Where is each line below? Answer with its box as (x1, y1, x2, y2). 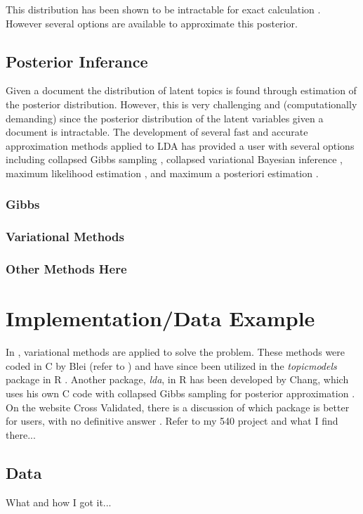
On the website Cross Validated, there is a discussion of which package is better (6, 399, 350, 414)
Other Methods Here (6, 260, 127, 278)
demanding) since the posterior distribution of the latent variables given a (6, 110, 324, 125)
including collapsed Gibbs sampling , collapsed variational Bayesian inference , (6, 152, 343, 167)
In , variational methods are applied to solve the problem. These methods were (6, 345, 345, 359)
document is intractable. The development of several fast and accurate (6, 124, 308, 139)
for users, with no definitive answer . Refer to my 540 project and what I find (6, 413, 338, 428)
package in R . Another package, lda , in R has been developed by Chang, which (6, 372, 349, 387)
